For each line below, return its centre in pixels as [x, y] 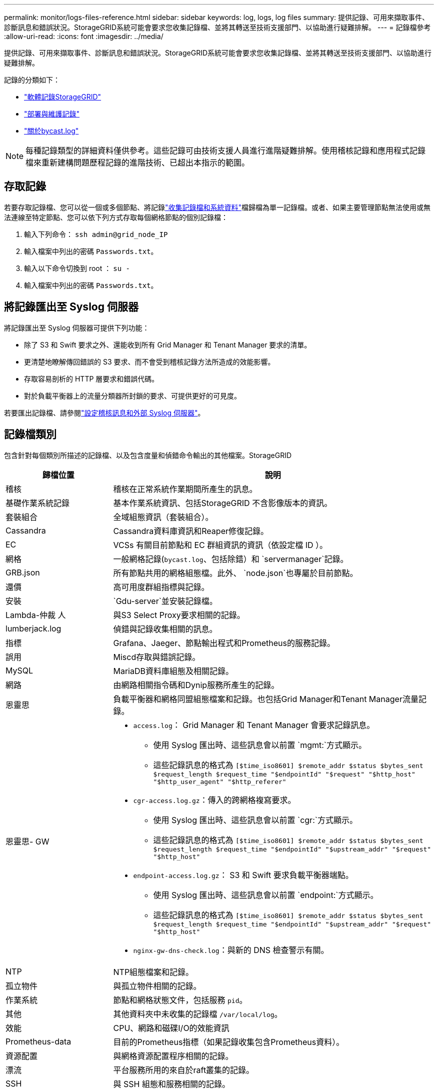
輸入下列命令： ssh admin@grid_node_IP [96, 234]
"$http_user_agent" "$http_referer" [220, 781]
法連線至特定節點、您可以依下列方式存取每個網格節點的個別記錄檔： [116, 217]
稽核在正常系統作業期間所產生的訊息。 [185, 489]
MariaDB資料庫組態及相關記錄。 [173, 671]
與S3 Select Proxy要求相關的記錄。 [179, 615]
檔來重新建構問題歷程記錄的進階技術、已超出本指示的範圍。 [138, 162]
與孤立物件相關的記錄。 [157, 986]
